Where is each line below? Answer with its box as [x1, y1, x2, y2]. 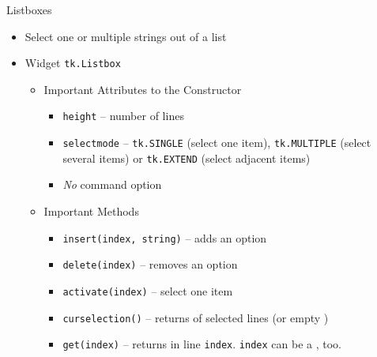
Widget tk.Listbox [25, 54, 121, 71]
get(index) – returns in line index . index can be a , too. [62, 336, 341, 352]
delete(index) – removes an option [62, 256, 238, 272]
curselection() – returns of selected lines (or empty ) [62, 309, 329, 325]
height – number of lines [62, 107, 184, 124]
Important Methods [43, 203, 139, 219]
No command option [62, 176, 162, 193]
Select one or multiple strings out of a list [25, 28, 227, 44]
